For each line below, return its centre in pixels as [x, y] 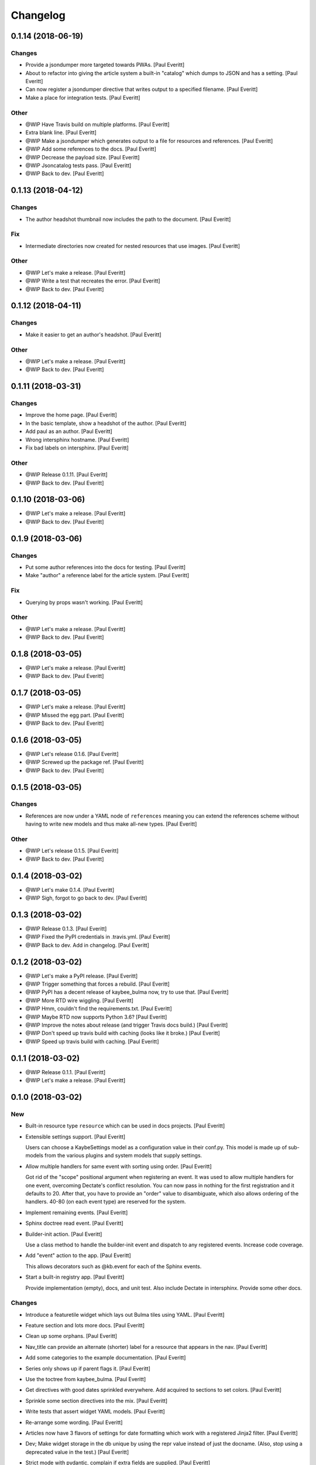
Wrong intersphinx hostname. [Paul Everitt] [77, 439]
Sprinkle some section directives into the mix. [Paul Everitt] [97, 1401]
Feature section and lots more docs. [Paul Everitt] [85, 1326]
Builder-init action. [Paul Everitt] [64, 1234]
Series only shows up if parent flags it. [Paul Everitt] [88, 1368]
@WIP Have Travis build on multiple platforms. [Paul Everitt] [97, 125]
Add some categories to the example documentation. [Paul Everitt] [106, 1358]
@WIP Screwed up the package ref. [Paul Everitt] [85, 762]
